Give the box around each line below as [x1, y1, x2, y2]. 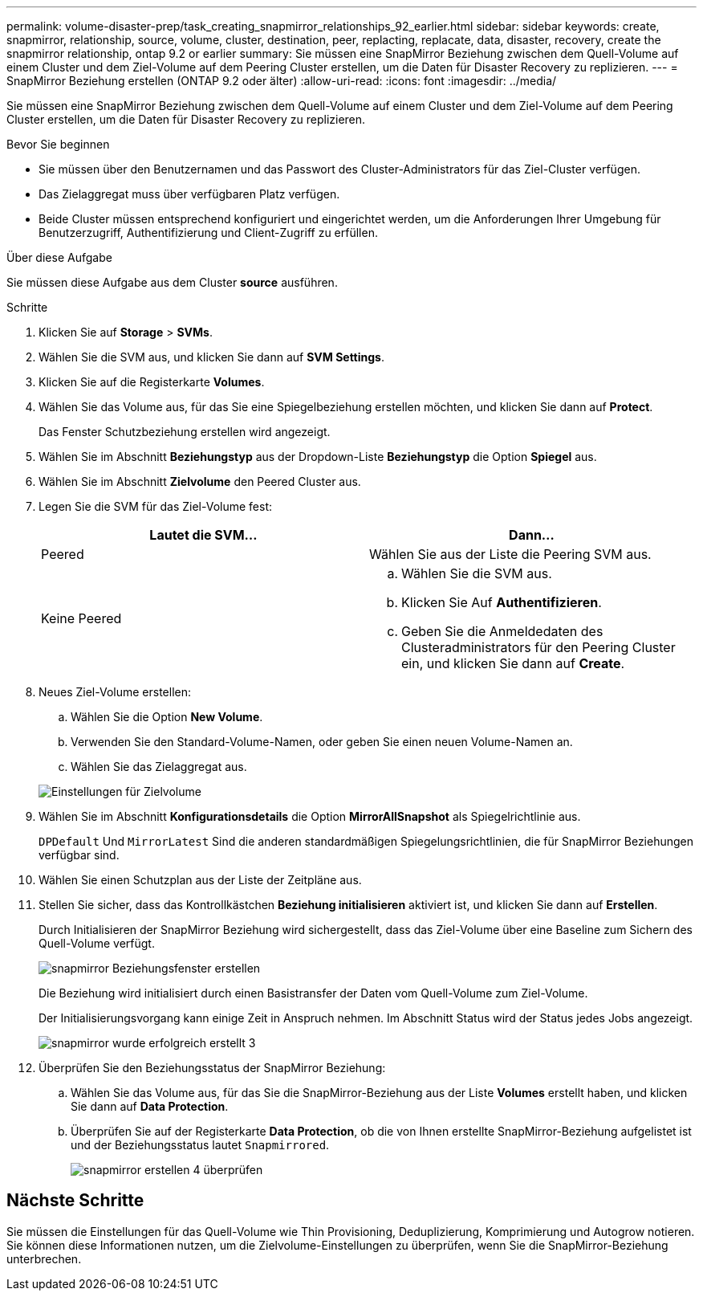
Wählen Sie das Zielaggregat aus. [71, 760, 247, 773]
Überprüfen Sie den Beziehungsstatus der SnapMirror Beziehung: [39, 1061, 386, 1075]
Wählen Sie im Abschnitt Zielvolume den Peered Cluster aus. [39, 475, 361, 488]
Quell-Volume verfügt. [39, 936, 155, 950]
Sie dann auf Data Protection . [71, 1099, 229, 1113]
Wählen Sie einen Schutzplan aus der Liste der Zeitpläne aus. [39, 873, 362, 887]
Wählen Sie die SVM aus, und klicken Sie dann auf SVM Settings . [39, 350, 384, 364]
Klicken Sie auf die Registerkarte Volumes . [39, 375, 265, 389]
